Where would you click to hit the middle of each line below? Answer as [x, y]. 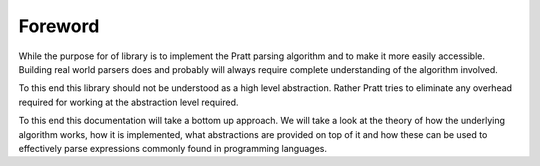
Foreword [59, 26]
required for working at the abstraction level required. [128, 102]
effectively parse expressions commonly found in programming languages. [173, 148]
